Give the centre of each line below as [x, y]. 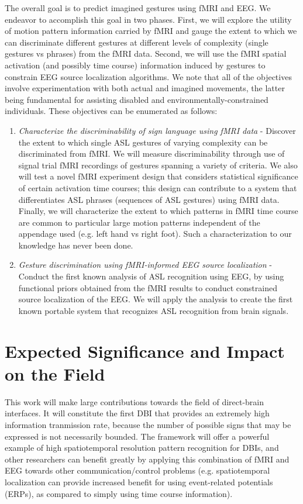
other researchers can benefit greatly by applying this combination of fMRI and [147, 459]
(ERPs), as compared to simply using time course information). [119, 493]
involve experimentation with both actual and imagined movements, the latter [145, 88]
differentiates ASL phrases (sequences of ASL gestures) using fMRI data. [149, 199]
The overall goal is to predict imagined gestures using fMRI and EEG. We [138, 8]
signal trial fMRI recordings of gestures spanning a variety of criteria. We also [158, 165]
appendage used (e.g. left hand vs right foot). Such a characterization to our [155, 234]
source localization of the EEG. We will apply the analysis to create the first [156, 299]
